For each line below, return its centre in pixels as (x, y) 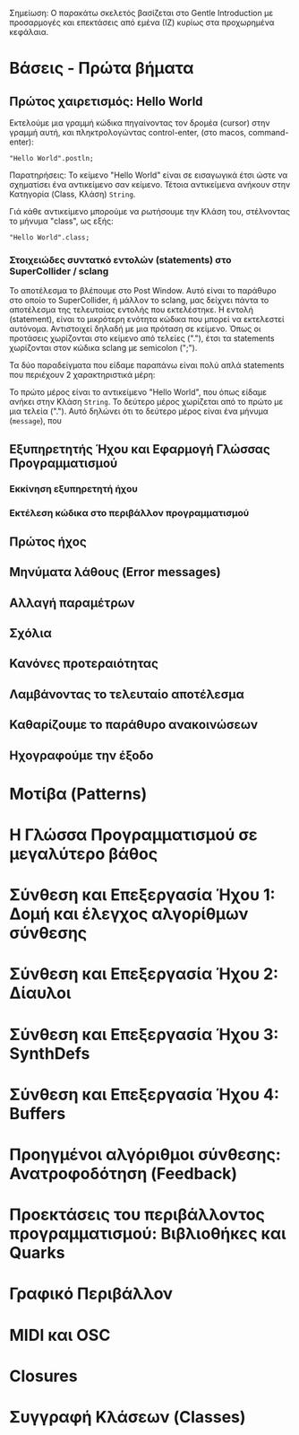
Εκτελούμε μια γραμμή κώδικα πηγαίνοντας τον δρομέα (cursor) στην (140, 123)
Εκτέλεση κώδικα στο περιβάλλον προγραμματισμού (129, 512)
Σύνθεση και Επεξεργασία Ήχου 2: (144, 974)
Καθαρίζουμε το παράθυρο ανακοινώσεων (133, 725)
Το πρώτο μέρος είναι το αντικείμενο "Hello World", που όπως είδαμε (138, 392)
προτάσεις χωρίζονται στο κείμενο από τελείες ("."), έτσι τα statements (142, 338)
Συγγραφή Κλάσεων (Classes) (128, 1417)
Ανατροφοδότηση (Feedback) (124, 1173)
